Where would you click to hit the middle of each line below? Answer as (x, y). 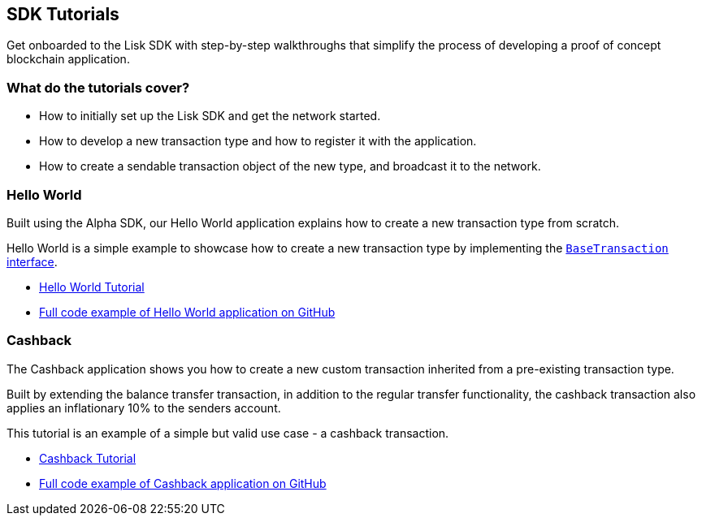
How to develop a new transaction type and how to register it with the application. (258, 141)
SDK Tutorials (63, 14)
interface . (32, 261)
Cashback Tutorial (88, 458)
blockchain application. (68, 59)
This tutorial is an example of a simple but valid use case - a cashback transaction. (228, 433)
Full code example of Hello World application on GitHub (187, 312)
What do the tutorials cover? (98, 87)
